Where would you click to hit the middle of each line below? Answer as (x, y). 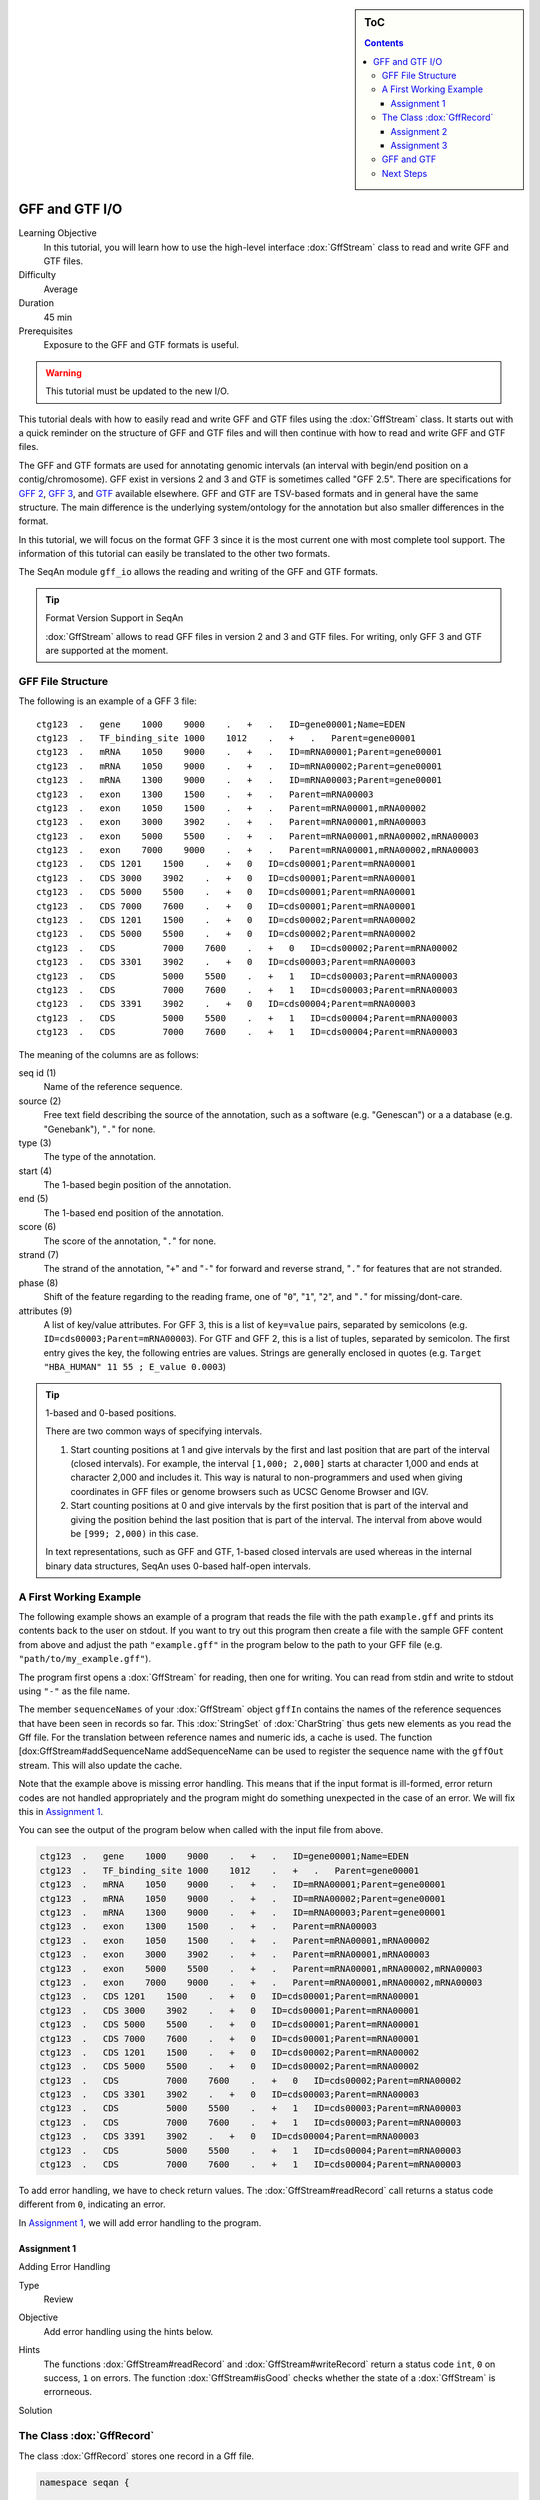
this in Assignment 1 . (61, 1812)
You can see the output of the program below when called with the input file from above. (201, 1830)
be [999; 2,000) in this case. (134, 1534)
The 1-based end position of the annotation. (133, 1212)
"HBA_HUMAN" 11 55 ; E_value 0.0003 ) (135, 1367)
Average (61, 289)
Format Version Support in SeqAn (114, 618)
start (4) (35, 1171)
